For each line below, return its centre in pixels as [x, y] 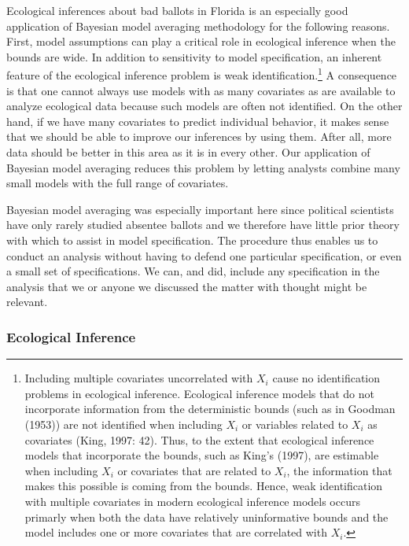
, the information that [339, 470]
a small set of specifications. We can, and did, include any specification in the [193, 271]
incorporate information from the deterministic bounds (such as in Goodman [210, 409]
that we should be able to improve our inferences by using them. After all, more [199, 136]
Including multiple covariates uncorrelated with [139, 378]
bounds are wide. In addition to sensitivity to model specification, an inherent [194, 56]
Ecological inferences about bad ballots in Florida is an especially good [177, 10]
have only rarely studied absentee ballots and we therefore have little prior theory [203, 225]
